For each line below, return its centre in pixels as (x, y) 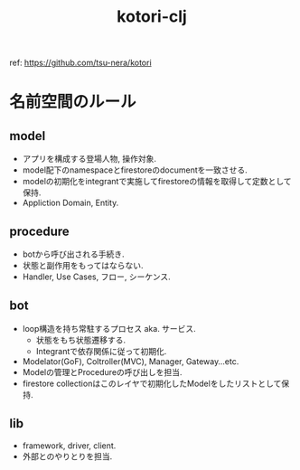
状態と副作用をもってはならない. (83, 265)
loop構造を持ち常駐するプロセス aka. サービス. (109, 328)
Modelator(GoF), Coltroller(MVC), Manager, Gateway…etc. (131, 361)
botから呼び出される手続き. (73, 254)
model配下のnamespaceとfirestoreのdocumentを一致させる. (135, 170)
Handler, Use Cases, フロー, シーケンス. (97, 277)
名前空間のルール (73, 102)
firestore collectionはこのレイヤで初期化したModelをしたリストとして (152, 383)
